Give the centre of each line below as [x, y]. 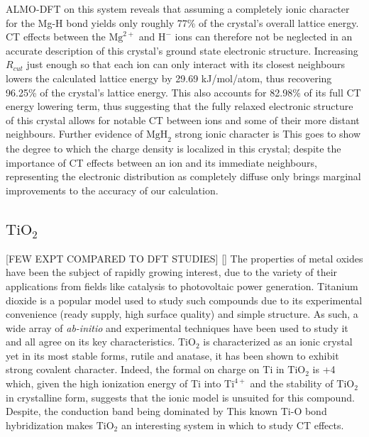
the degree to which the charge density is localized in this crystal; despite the [174, 149]
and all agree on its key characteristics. [90, 342]
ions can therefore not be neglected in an [264, 37]
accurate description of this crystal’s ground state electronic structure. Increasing [182, 50]
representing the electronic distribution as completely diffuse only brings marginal [183, 176]
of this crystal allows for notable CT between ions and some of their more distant [183, 120]
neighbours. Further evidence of [75, 134]
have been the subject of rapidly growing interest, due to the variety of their [172, 272]
